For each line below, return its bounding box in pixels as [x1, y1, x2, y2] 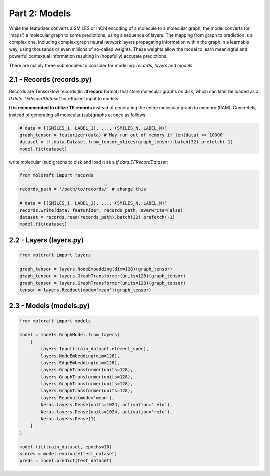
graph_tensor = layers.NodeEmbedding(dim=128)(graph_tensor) [19, 266, 173, 272]
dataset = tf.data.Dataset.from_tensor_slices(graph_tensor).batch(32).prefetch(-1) [19, 139, 233, 145]
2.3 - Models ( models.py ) [9, 302, 90, 310]
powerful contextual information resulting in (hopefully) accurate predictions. [9, 53, 168, 59]
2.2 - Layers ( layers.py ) [9, 236, 84, 244]
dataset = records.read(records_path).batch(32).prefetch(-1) [19, 214, 175, 220]
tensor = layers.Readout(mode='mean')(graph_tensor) [19, 287, 152, 293]
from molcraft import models [19, 318, 91, 324]
